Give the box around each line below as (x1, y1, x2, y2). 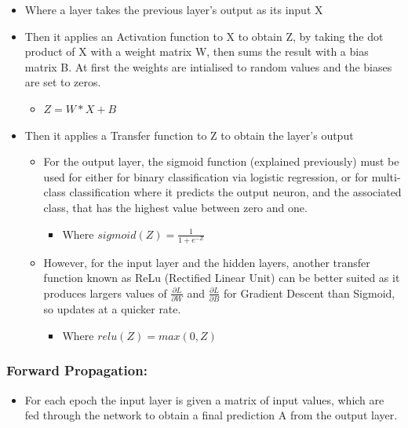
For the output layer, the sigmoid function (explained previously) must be (43, 153, 399, 170)
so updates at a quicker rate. (43, 301, 181, 317)
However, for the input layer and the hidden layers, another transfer (43, 254, 370, 270)
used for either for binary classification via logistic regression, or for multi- (43, 168, 401, 185)
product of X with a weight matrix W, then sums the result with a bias (24, 43, 369, 60)
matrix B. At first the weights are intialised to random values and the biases (24, 58, 392, 75)
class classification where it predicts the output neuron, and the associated (43, 184, 402, 200)
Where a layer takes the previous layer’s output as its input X (24, 2, 323, 17)
